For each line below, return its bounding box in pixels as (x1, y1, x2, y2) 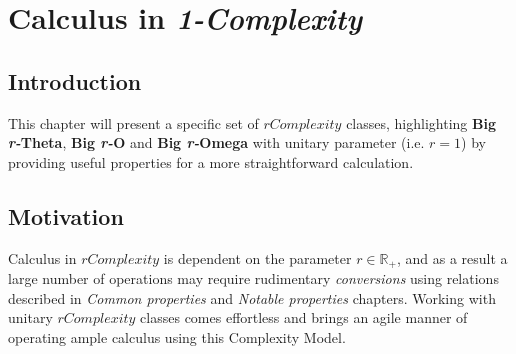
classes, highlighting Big (346, 112, 496, 133)
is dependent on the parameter (163, 247, 352, 268)
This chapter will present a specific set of (8, 112, 259, 133)
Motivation (8, 200, 124, 231)
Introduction (8, 65, 142, 96)
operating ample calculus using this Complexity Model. (8, 326, 346, 347)
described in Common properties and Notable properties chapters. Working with (8, 287, 496, 308)
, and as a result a (396, 247, 508, 268)
